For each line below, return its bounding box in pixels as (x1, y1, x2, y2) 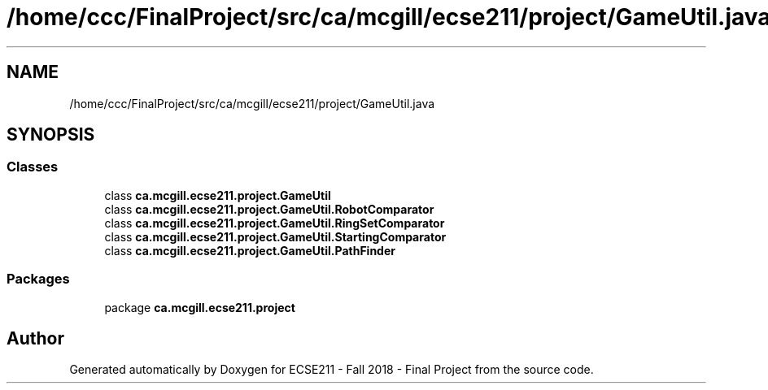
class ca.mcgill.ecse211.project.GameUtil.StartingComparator (104, 229, 447, 244)
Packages (7, 271, 70, 288)
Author (7, 327, 64, 349)
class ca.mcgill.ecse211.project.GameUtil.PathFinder (104, 243, 395, 258)
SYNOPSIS (7, 124, 95, 145)
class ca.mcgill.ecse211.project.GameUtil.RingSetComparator (104, 215, 445, 230)
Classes (7, 158, 59, 175)
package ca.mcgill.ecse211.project (104, 300, 295, 314)
